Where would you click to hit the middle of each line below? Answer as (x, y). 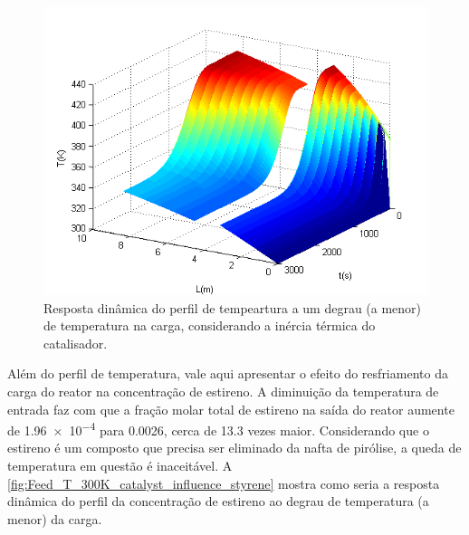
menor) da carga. (55, 518)
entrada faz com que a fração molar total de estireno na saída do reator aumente (231, 409)
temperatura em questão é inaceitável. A (120, 465)
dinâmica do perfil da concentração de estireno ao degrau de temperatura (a (218, 501)
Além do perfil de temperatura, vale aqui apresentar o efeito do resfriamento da (228, 373)
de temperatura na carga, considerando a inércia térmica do (210, 325)
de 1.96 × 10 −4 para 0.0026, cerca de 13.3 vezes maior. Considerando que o (218, 429)
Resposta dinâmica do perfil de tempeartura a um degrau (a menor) (233, 307)
